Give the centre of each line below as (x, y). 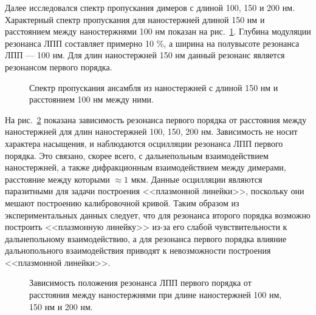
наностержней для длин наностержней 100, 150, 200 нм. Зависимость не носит (151, 131)
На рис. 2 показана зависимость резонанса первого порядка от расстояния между (156, 119)
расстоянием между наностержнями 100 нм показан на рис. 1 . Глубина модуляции (158, 31)
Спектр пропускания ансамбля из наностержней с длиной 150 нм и (154, 87)
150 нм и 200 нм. (61, 306)
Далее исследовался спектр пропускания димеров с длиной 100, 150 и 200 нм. (150, 7)
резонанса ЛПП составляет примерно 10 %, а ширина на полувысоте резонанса (152, 43)
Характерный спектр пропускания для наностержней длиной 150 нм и (135, 19)
